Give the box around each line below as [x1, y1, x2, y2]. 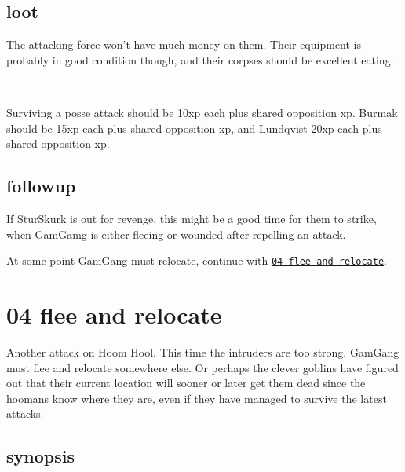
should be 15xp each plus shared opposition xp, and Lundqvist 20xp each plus [6, 119, 382, 136]
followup [6, 174, 76, 198]
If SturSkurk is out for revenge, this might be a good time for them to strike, [6, 210, 377, 226]
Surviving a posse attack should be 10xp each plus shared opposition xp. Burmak [6, 104, 398, 120]
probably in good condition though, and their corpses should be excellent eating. [6, 51, 394, 68]
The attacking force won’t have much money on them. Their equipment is [6, 36, 362, 53]
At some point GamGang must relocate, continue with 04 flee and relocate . [6, 252, 388, 269]
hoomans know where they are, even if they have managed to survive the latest [6, 390, 387, 406]
